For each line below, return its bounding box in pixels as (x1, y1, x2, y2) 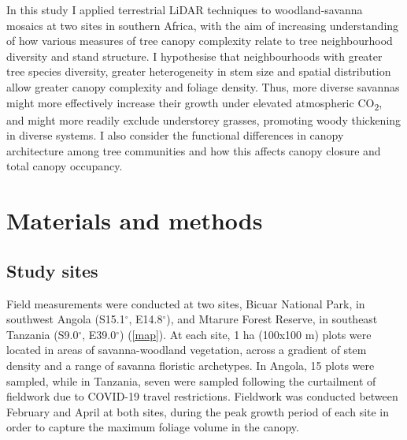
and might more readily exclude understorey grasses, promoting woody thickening (6, 111, 401, 128)
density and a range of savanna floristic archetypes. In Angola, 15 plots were (6, 357, 375, 374)
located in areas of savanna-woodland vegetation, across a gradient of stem (6, 341, 367, 358)
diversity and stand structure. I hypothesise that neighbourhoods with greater (6, 47, 383, 64)
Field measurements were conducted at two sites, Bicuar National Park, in (6, 295, 365, 311)
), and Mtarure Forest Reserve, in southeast (166, 311, 378, 327)
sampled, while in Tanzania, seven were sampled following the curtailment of (6, 372, 376, 389)
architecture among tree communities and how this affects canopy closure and (6, 142, 381, 158)
